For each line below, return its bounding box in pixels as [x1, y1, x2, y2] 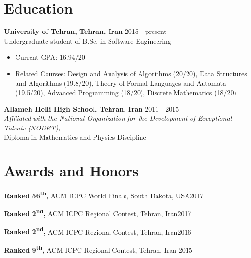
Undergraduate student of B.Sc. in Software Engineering [4, 35, 171, 46]
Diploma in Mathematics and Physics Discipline [4, 132, 146, 142]
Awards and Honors [4, 161, 139, 180]
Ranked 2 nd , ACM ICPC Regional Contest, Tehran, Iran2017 [4, 207, 191, 219]
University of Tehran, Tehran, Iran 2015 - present [4, 26, 167, 36]
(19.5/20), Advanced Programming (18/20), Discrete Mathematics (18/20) [15, 87, 236, 97]
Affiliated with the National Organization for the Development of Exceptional [4, 113, 232, 123]
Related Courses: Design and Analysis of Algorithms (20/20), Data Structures [15, 68, 247, 78]
